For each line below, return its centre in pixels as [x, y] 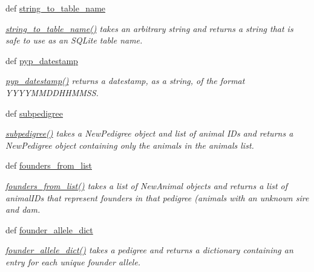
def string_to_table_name [56, 8]
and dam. [23, 209]
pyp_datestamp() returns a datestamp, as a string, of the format [125, 81]
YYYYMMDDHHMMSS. [52, 92]
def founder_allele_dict [49, 229]
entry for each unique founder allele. [73, 261]
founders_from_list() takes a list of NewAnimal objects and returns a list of [147, 185]
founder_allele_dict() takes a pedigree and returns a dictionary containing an [149, 250]
